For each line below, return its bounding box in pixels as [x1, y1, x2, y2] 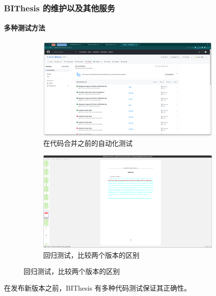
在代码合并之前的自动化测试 [43, 138, 133, 148]
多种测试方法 [4, 23, 45, 33]
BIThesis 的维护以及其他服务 [4, 1, 115, 14]
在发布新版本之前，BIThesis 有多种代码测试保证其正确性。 [4, 282, 191, 293]
